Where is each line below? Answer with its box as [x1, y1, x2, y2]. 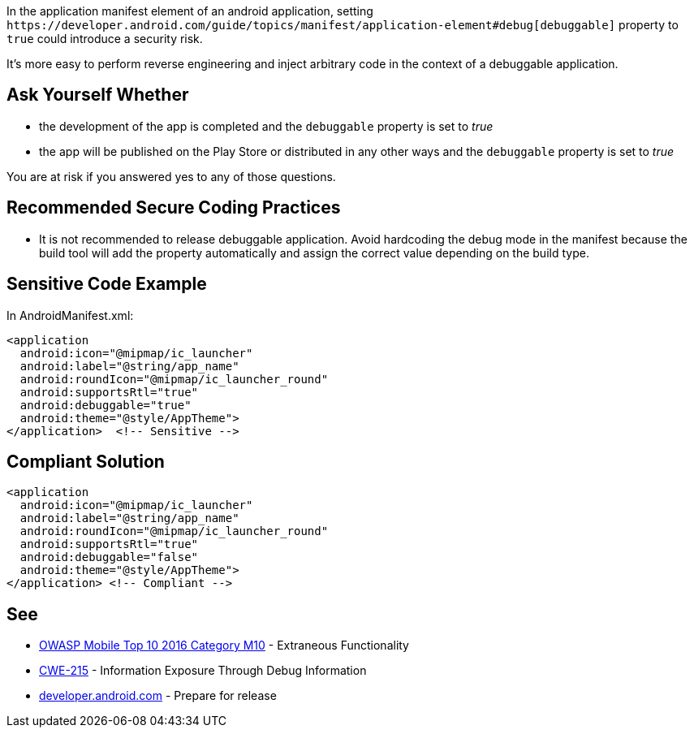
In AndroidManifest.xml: [6, 308, 134, 322]
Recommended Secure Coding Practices [6, 197, 341, 218]
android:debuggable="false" [19, 550, 199, 564]
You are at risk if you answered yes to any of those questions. [6, 169, 336, 183]
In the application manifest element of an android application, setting [6, 4, 373, 18]
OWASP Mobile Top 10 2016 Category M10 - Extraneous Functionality [39, 638, 409, 653]
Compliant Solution [6, 451, 165, 472]
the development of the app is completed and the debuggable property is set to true [39, 119, 494, 133]
